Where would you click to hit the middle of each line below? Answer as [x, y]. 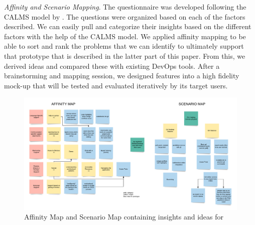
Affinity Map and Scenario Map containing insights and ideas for [124, 217]
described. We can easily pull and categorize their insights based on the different [128, 26]
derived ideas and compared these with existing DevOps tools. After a [112, 66]
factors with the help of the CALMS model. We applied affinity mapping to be [125, 36]
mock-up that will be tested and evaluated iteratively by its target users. [116, 85]
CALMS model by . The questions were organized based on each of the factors [125, 16]
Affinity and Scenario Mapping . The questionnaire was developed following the [125, 7]
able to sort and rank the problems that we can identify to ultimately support [124, 46]
